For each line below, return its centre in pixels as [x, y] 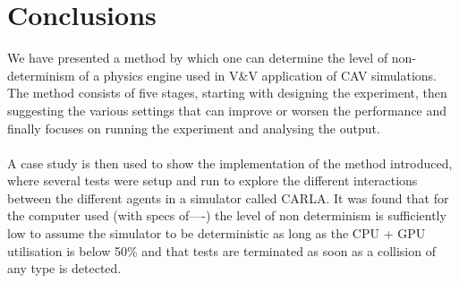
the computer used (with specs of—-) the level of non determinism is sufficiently [227, 215]
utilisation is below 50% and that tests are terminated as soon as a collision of [221, 250]
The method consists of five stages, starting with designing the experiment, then [227, 93]
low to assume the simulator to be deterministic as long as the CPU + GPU [217, 233]
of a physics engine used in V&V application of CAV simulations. [258, 75]
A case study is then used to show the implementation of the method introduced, [230, 163]
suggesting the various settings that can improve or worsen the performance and [227, 110]
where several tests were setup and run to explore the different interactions [212, 180]
